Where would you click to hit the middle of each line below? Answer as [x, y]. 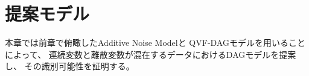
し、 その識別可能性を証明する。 [70, 66]
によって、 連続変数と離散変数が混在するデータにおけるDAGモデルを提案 [151, 54]
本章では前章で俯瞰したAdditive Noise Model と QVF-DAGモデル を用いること [155, 43]
